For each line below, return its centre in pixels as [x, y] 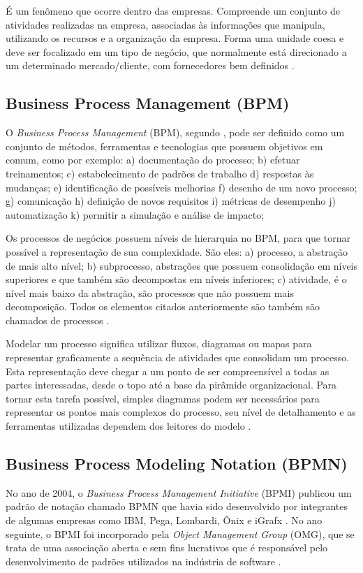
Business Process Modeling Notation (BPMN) [177, 464]
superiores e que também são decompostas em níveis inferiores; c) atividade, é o [176, 279]
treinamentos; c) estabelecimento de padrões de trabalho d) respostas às [160, 173]
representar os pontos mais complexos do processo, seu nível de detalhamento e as [181, 412]
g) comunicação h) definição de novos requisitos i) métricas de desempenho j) [171, 201]
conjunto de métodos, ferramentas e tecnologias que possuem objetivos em [164, 146]
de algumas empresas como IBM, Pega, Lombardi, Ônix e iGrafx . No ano [164, 520]
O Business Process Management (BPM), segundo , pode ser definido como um [175, 132]
